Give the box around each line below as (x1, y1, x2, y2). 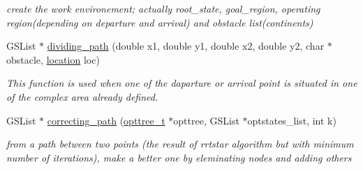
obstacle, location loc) (6, 52, 100, 66)
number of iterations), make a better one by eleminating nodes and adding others (6, 150, 352, 164)
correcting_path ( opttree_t (47, 113, 165, 127)
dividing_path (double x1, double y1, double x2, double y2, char (47, 38, 325, 53)
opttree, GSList (173, 113, 239, 127)
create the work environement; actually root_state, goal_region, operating (6, 1, 320, 15)
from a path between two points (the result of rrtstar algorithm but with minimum (6, 136, 354, 151)
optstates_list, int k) (247, 113, 336, 127)
